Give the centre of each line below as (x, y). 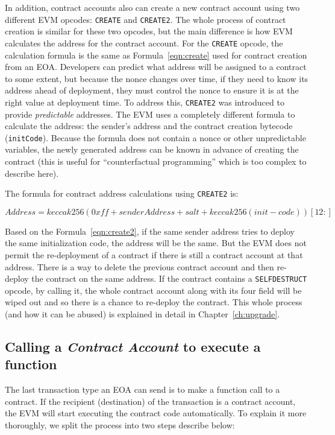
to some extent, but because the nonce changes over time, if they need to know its (157, 78)
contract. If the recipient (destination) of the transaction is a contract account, (150, 401)
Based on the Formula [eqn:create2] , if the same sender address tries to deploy (150, 231)
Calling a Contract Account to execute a (133, 347)
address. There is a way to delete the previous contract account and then (139, 266)
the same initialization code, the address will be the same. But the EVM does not (156, 243)
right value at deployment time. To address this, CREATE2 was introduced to (145, 102)
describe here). (32, 173)
